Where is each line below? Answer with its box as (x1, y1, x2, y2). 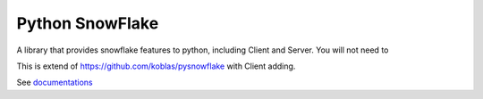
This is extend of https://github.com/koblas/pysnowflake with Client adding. (16, 61, 296, 71)
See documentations (16, 77, 93, 88)
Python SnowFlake (16, 13, 159, 33)
